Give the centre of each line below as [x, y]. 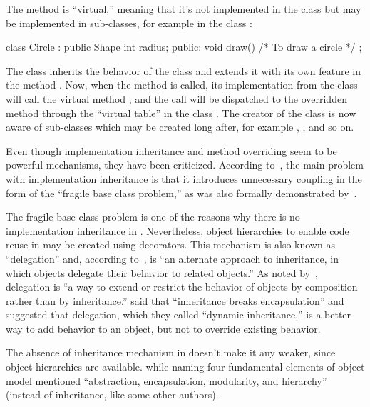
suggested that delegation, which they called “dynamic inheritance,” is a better [179, 315]
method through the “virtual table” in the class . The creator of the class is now [181, 112]
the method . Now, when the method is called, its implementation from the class [182, 85]
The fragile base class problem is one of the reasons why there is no [153, 217]
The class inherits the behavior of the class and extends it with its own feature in [184, 70]
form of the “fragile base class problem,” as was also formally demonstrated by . [181, 192]
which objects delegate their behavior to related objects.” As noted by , [162, 272]
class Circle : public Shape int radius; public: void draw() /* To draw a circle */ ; [184, 47]
